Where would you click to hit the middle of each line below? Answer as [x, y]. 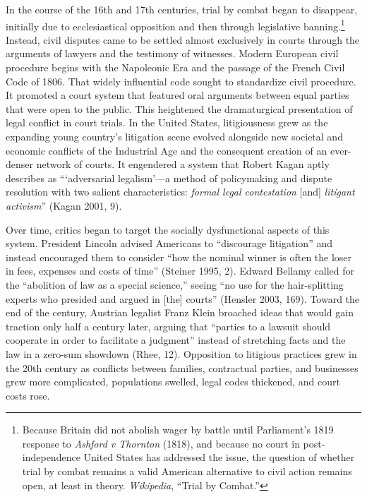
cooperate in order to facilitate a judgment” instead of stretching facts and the [176, 340]
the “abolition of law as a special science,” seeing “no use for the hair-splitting [175, 284]
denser [20, 164]
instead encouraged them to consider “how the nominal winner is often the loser [179, 257]
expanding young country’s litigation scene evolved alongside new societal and [174, 136]
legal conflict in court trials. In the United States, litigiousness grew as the [167, 122]
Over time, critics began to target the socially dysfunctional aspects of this [168, 229]
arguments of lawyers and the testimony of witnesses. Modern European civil [172, 53]
